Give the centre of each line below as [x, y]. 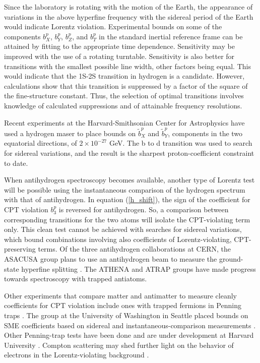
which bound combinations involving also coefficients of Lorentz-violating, [118, 239]
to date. [16, 163]
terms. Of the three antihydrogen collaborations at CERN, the [135, 249]
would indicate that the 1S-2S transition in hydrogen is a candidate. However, [124, 76]
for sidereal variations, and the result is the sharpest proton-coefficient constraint [129, 153]
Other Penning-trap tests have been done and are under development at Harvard [129, 335]
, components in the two [205, 133]
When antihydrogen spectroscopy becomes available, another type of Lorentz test [129, 180]
